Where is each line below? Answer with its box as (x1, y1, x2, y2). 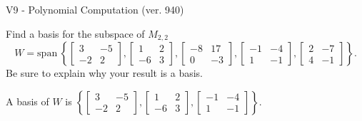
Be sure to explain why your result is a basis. (6, 65, 203, 80)
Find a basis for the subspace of (6, 26, 145, 41)
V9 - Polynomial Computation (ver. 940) (6, 2, 184, 16)
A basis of (6, 93, 49, 108)
